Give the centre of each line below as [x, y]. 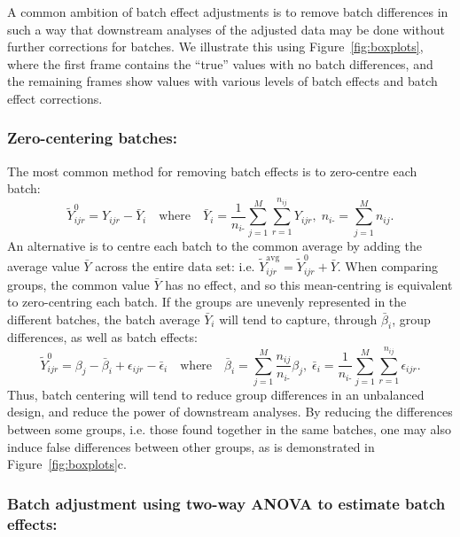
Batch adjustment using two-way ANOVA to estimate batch [226, 503]
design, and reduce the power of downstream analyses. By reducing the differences [230, 412]
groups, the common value [78, 284]
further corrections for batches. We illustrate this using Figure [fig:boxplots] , [215, 47]
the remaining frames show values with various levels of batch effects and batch [222, 81]
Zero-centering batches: [92, 138]
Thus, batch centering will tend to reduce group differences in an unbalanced [216, 394]
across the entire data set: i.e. [175, 266]
